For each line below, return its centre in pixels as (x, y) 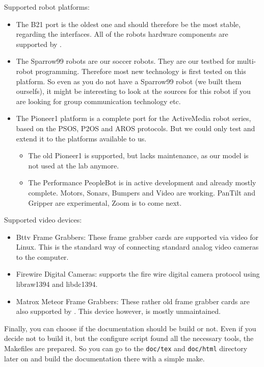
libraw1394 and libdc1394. (57, 284)
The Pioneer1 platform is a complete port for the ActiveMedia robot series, (134, 118)
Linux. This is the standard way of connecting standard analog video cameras (137, 247)
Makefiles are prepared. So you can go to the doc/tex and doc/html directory (126, 348)
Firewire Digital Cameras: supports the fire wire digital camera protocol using (138, 274)
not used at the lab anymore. (74, 165)
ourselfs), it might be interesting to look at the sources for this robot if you (133, 91)
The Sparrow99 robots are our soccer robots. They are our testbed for (125, 61)
